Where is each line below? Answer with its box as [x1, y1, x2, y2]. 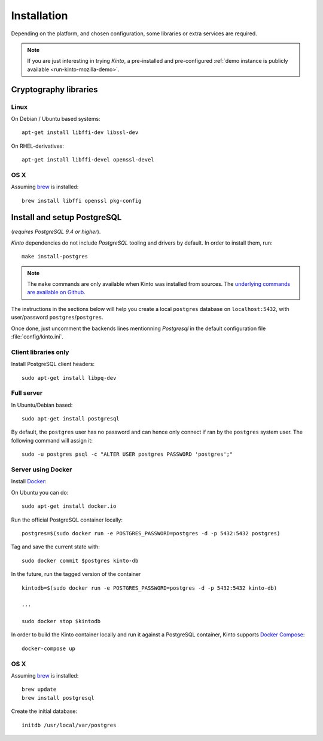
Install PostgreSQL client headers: [11, 361, 95, 368]
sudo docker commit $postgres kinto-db [22, 557, 139, 564]
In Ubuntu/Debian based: [11, 401, 73, 408]
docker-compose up [22, 645, 76, 652]
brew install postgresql [22, 694, 95, 701]
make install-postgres [22, 253, 89, 260]
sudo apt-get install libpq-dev [22, 374, 117, 381]
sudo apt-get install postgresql [22, 416, 120, 422]
